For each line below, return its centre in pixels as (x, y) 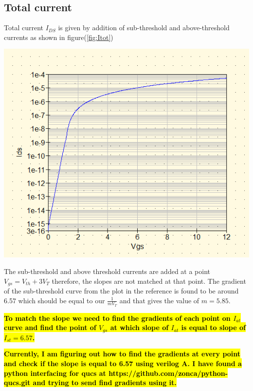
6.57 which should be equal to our (54, 300)
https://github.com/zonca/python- (168, 373)
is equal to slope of (213, 327)
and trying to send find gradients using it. (105, 382)
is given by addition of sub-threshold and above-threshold (144, 28)
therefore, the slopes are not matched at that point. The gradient (149, 281)
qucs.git (17, 382)
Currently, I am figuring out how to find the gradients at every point (122, 354)
